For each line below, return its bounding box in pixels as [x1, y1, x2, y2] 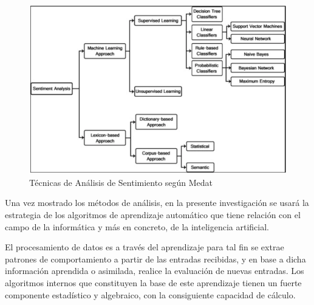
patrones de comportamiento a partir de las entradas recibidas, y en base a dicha [5, 252, 306, 265]
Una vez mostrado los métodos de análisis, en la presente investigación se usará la [5, 196, 309, 209]
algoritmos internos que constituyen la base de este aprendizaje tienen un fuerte [5, 276, 302, 289]
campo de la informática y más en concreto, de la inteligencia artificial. [5, 220, 269, 233]
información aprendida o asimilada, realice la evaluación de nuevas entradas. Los [5, 264, 304, 277]
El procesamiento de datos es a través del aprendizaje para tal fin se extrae [5, 241, 284, 253]
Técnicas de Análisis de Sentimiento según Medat [29, 176, 213, 188]
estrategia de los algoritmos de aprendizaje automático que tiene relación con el [5, 208, 301, 221]
